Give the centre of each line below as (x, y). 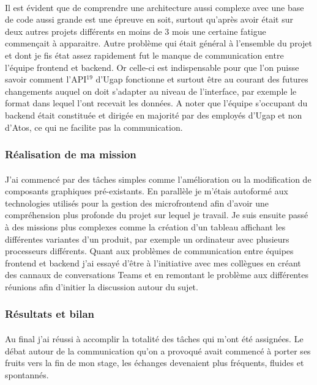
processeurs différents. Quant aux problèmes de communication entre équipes (149, 251)
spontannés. (27, 374)
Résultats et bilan (50, 314)
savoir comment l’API (46, 79)
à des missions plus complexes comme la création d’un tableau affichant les (145, 226)
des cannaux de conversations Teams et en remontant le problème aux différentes (157, 275)
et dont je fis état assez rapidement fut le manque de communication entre (144, 55)
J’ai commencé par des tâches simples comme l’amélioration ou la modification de (158, 179)
